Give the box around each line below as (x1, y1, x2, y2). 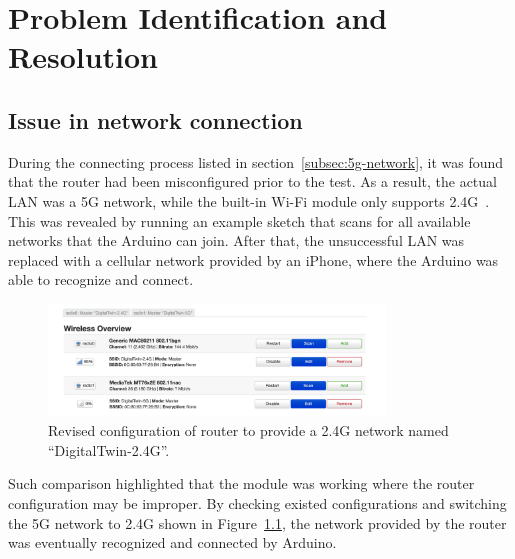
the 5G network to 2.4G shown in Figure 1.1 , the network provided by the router (8, 512, 507, 533)
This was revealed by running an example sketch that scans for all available (8, 210, 471, 231)
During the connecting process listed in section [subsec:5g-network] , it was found (8, 151, 504, 172)
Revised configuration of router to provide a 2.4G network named (48, 420, 449, 441)
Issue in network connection (8, 104, 303, 135)
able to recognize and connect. (8, 269, 194, 290)
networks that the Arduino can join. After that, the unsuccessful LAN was (8, 230, 465, 251)
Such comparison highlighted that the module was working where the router (8, 473, 475, 494)
